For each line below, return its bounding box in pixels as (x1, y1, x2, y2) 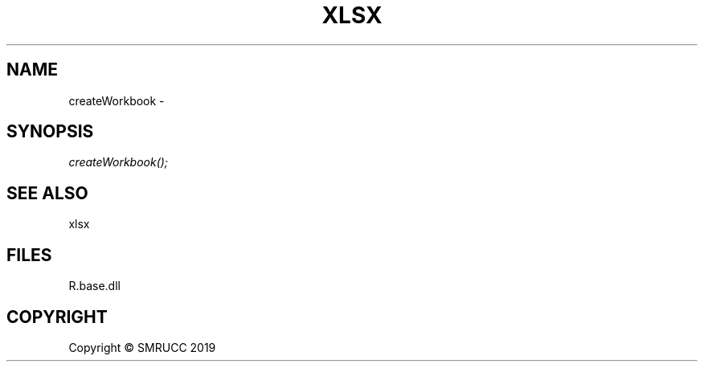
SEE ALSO (6, 182, 88, 203)
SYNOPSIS (6, 121, 94, 142)
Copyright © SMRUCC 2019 (68, 340, 216, 354)
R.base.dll (68, 279, 121, 293)
